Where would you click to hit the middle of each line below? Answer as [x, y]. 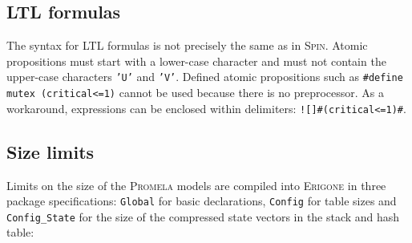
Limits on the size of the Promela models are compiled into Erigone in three [196, 185]
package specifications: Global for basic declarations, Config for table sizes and [202, 201]
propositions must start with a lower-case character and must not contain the [196, 61]
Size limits [50, 151]
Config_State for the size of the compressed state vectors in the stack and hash [203, 216]
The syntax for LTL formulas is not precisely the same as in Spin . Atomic [187, 45]
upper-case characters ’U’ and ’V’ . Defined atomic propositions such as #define [205, 77]
